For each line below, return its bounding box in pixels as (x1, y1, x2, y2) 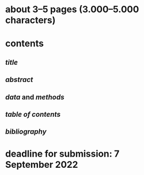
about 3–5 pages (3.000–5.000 (5, 4, 139, 15)
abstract (5, 76, 33, 84)
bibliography (5, 128, 47, 136)
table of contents (5, 110, 61, 118)
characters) (5, 14, 56, 26)
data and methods (5, 93, 64, 102)
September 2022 (5, 159, 79, 170)
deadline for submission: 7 (5, 148, 120, 159)
